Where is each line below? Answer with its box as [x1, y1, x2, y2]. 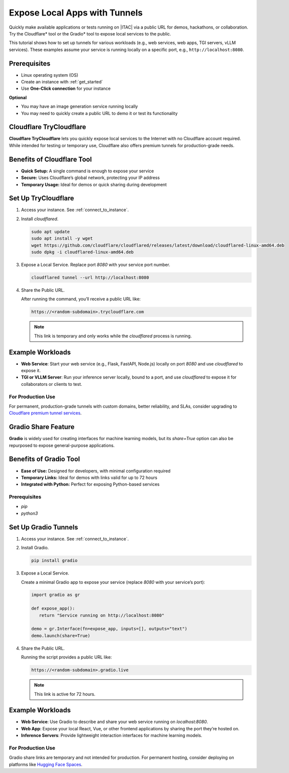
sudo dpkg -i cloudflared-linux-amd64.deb [31, 249, 134, 255]
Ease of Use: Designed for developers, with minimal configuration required [21, 468, 171, 474]
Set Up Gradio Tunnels [9, 523, 79, 531]
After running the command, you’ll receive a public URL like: [21, 296, 141, 302]
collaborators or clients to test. [21, 381, 82, 387]
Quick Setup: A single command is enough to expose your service [21, 168, 154, 174]
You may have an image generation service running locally [21, 103, 138, 109]
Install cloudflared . [21, 216, 59, 222]
